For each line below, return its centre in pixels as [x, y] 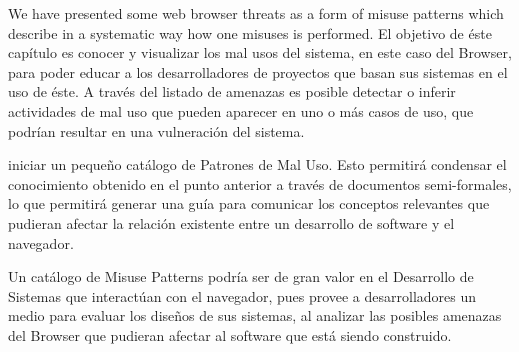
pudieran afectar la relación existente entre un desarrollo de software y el [231, 222]
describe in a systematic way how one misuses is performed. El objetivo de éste [250, 32]
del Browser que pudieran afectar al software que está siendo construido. [230, 334]
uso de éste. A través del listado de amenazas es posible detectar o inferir [232, 91]
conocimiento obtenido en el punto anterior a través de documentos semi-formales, [260, 183]
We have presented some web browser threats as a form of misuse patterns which [256, 13]
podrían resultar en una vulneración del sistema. [156, 130]
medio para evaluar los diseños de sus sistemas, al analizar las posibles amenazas [255, 315]
